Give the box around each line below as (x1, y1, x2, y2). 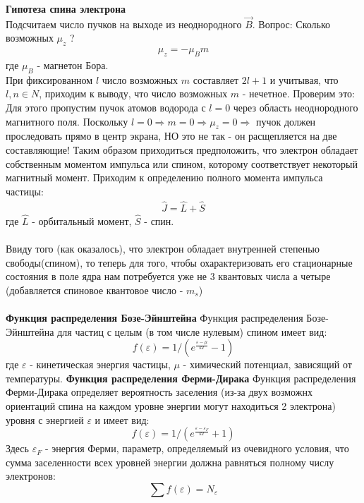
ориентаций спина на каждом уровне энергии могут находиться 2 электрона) (6, 398, 336, 413)
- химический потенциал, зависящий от (183, 357, 352, 372)
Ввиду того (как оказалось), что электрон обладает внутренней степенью (6, 241, 320, 256)
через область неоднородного (233, 100, 358, 115)
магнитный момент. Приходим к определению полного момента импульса (6, 170, 323, 185)
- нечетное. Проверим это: (242, 86, 355, 101)
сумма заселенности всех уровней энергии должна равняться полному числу (6, 454, 334, 469)
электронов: (6, 468, 56, 483)
